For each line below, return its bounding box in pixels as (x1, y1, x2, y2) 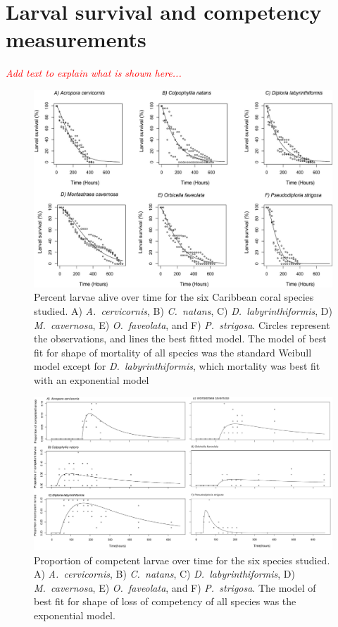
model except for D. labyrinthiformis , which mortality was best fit (34, 359, 320, 373)
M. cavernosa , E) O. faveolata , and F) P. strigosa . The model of (34, 580, 316, 595)
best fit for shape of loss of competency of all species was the (34, 594, 296, 609)
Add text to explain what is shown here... (6, 66, 182, 80)
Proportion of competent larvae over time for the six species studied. (34, 552, 330, 567)
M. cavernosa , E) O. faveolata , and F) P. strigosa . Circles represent (34, 317, 330, 332)
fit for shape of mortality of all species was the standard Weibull (34, 344, 312, 359)
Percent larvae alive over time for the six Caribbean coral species (34, 290, 314, 304)
